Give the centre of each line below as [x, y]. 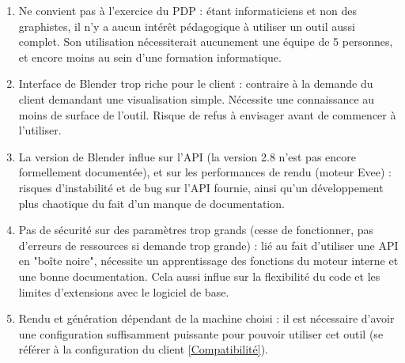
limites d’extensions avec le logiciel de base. [124, 291]
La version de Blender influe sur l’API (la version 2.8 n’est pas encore [187, 156]
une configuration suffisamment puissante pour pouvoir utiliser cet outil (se [201, 333]
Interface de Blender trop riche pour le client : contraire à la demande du [196, 83]
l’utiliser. [40, 130]
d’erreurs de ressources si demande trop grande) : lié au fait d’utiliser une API [208, 245]
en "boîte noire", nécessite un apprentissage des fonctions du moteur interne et [208, 261]
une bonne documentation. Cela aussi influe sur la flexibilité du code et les [199, 276]
